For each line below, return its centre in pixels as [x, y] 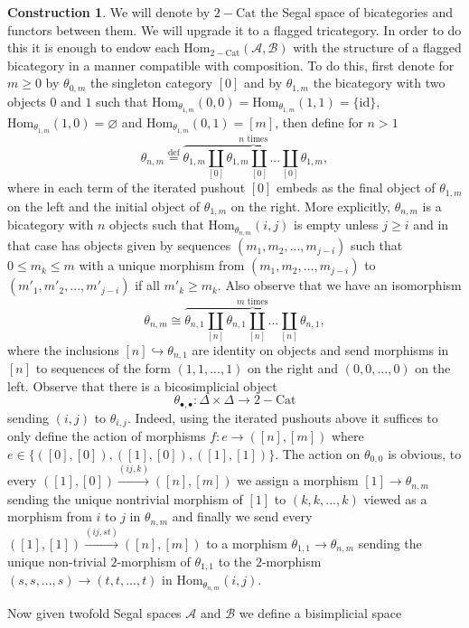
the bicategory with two [379, 83]
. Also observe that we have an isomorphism [339, 285]
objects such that [157, 225]
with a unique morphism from [162, 265]
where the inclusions [63, 349]
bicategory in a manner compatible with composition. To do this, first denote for [231, 65]
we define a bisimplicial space [320, 613]
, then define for [319, 122]
